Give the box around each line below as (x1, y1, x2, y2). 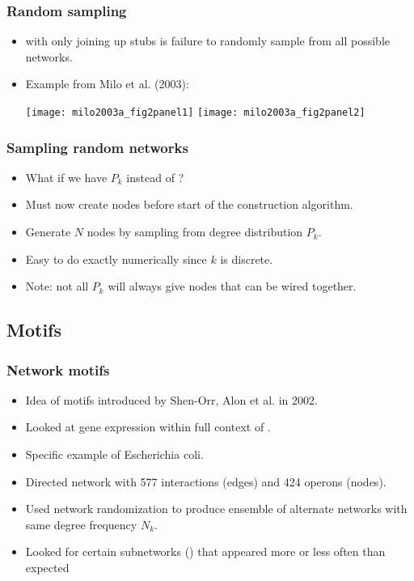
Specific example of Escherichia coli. (25, 446, 204, 463)
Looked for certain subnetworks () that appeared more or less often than (25, 543, 386, 560)
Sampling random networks (6, 137, 188, 157)
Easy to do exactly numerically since (25, 250, 207, 267)
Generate (25, 223, 71, 240)
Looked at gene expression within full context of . (25, 418, 271, 435)
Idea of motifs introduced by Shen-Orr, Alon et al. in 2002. (25, 391, 318, 408)
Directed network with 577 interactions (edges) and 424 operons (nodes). (25, 473, 387, 490)
